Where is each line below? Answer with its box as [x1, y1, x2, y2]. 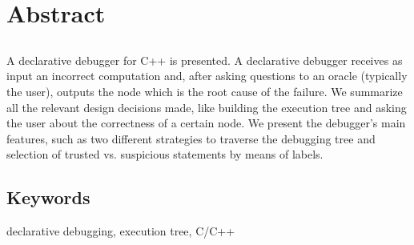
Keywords [6, 185, 90, 210]
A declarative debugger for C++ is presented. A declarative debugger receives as [6, 51, 403, 68]
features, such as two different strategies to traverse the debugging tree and [6, 130, 376, 147]
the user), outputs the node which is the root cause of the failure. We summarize [6, 82, 403, 99]
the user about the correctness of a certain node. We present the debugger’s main [6, 114, 406, 131]
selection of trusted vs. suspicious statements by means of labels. [6, 146, 324, 163]
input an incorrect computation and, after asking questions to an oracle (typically [6, 67, 408, 84]
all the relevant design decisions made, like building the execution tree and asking [6, 98, 407, 115]
